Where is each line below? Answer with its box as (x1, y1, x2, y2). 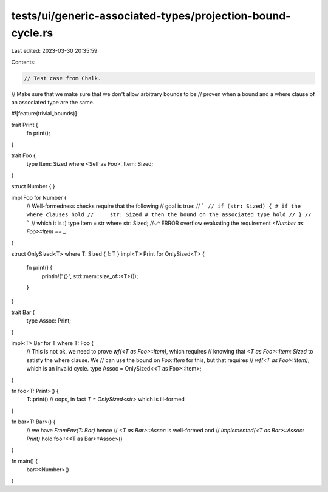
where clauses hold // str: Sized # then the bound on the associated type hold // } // (26, 211, 312, 218)
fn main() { (11, 457, 38, 465)
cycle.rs (11, 26, 53, 39)
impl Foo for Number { (11, 194, 67, 201)
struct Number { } (11, 183, 55, 190)
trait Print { (11, 121, 39, 128)
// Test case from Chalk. (24, 75, 101, 81)
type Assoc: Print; (26, 317, 72, 324)
